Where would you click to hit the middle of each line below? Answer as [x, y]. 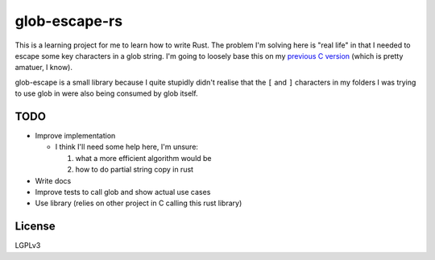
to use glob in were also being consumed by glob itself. [106, 93]
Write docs [53, 180]
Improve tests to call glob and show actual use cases [123, 192]
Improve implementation [75, 136]
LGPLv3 [28, 246]
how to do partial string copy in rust [134, 170]
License [35, 227]
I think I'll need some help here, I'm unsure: [127, 147]
